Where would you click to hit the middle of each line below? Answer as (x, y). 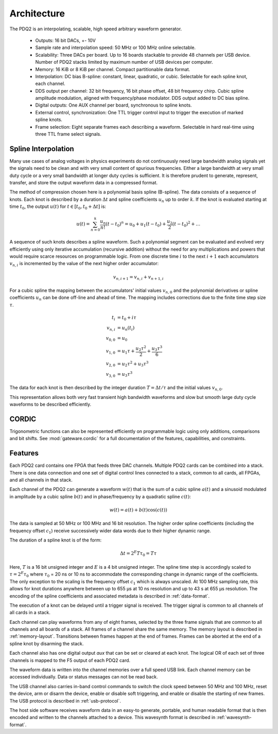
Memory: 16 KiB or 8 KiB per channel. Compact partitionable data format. (113, 69)
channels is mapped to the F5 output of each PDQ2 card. (70, 660)
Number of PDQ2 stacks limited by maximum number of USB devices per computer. (124, 62)
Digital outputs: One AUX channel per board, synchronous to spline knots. (114, 105)
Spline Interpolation (42, 148)
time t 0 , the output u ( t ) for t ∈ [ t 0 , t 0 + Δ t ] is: (58, 207)
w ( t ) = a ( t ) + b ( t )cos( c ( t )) (138, 510)
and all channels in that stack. (41, 480)
